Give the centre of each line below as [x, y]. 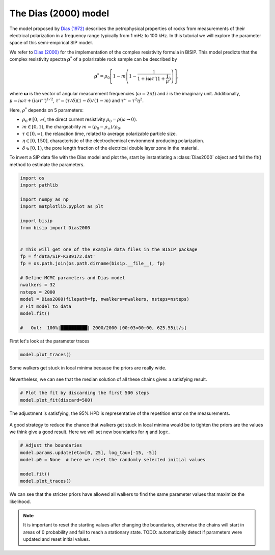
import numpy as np [44, 199]
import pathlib [39, 185]
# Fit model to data [46, 306]
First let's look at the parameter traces [49, 341]
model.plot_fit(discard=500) [57, 400]
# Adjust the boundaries [51, 445]
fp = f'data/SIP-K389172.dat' [58, 256]
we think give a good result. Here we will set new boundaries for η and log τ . [90, 432]
